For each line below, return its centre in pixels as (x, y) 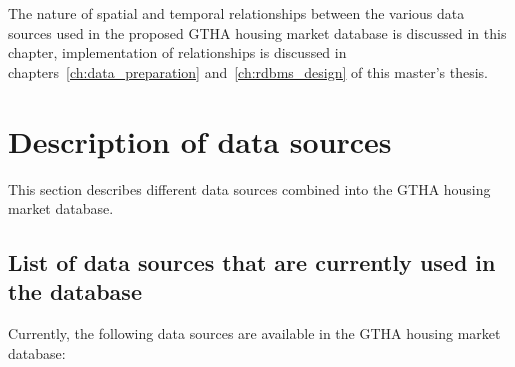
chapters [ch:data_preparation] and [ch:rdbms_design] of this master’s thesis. (248, 71)
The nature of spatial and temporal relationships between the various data (236, 13)
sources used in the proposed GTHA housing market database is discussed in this (257, 32)
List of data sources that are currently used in (252, 262)
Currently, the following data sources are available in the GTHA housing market (254, 333)
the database (75, 291)
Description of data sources (200, 140)
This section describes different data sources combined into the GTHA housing (249, 188)
